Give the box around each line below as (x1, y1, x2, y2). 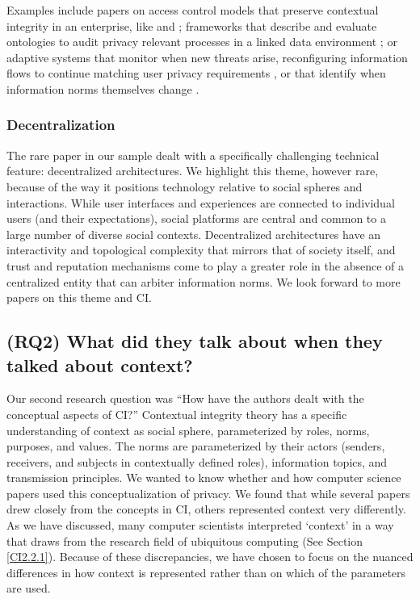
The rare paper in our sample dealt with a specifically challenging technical (6, 146, 380, 163)
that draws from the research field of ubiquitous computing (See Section (6, 532, 363, 549)
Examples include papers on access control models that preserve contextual (6, 2, 379, 18)
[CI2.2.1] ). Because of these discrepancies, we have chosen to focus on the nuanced (6, 548, 414, 565)
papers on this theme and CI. (6, 289, 152, 306)
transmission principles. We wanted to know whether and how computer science (6, 469, 401, 486)
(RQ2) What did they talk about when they (6, 329, 383, 354)
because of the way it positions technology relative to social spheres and (6, 178, 363, 195)
